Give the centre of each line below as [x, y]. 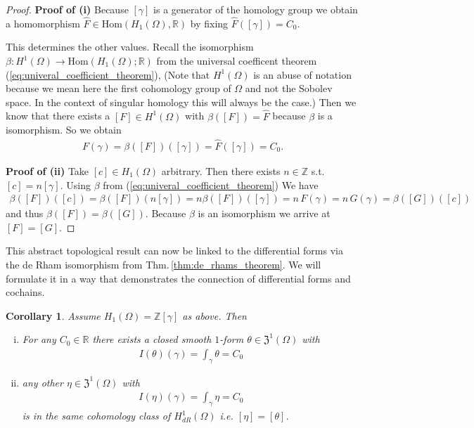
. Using [75, 184]
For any [39, 339]
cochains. [25, 292]
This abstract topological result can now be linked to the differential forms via [174, 251]
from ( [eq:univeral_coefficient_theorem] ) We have [211, 184]
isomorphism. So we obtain [64, 130]
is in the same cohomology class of [96, 416]
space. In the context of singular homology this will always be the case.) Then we [181, 102]
